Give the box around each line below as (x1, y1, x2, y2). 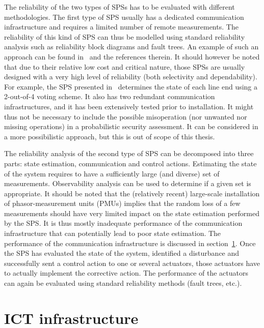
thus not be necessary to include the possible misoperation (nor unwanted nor (4, 111, 247, 122)
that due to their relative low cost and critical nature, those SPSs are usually (4, 61, 245, 72)
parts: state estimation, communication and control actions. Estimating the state (4, 158, 257, 168)
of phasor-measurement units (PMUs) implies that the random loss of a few (4, 198, 241, 208)
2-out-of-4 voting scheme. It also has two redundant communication (4, 91, 215, 102)
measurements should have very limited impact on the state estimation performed (4, 207, 260, 218)
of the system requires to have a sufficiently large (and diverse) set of (4, 168, 220, 178)
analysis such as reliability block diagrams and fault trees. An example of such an (4, 41, 259, 52)
